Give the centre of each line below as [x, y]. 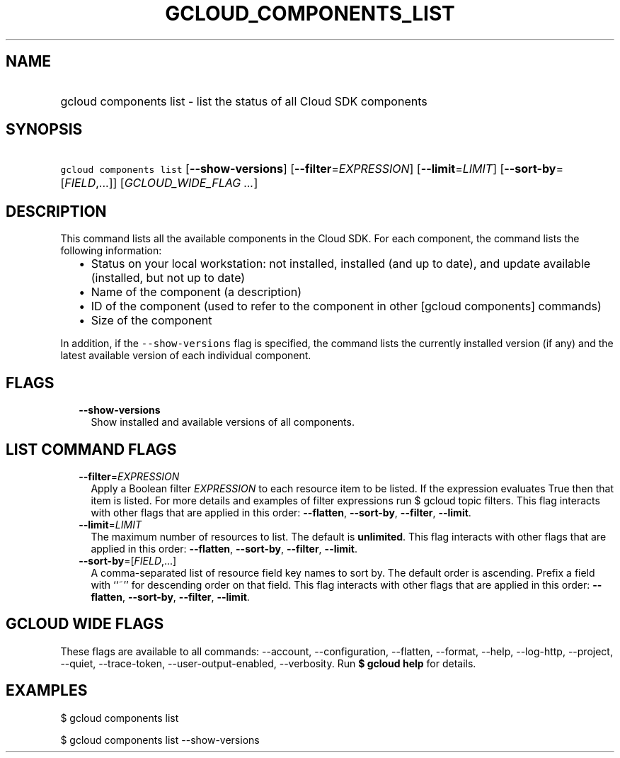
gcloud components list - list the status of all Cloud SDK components [244, 101]
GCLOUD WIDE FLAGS [85, 624]
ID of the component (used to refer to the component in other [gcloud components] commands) [346, 306]
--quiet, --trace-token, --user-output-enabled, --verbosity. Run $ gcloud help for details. [268, 663]
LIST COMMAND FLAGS [91, 449]
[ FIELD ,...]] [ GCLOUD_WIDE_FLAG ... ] [159, 183]
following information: [111, 251]
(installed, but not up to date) [168, 278]
